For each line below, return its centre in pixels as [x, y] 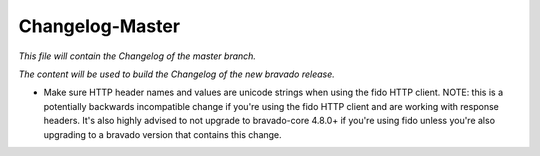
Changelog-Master [99, 26]
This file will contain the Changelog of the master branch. [137, 56]
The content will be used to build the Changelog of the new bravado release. [176, 74]
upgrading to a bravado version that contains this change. [162, 134]
